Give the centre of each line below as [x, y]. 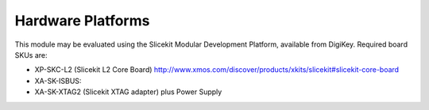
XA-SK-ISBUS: [58, 81]
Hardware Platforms [82, 21]
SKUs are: [31, 55]
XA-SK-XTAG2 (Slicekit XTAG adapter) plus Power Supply [128, 92]
